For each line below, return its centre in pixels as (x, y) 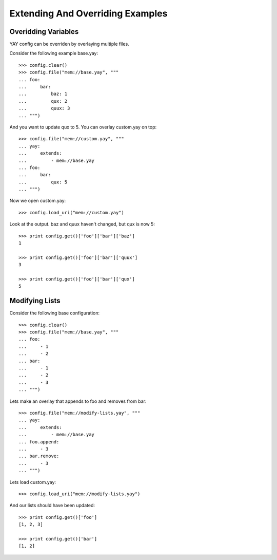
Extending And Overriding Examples (88, 13)
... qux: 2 (43, 101)
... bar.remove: (39, 456)
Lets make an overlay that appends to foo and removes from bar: (78, 401)
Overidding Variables (44, 32)
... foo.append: (39, 442)
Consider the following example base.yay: (54, 53)
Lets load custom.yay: (33, 482)
